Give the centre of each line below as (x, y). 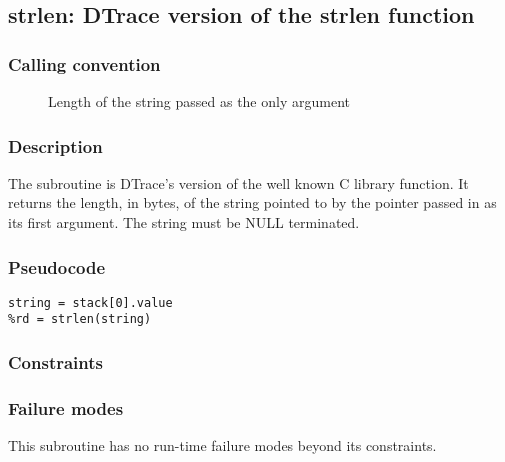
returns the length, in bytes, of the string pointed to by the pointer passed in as (252, 202)
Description (55, 145)
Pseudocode (57, 266)
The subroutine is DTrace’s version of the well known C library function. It (238, 182)
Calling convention (84, 63)
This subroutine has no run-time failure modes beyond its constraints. (222, 445)
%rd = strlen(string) (80, 319)
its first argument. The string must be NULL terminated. (184, 222)
